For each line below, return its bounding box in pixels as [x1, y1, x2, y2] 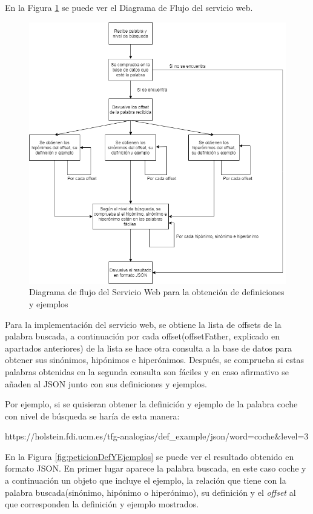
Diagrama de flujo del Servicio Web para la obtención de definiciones [29, 285, 285, 298]
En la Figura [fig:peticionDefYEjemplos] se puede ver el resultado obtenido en [5, 450, 294, 462]
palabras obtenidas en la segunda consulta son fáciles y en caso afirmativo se [5, 365, 289, 378]
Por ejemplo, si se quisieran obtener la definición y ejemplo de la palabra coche [5, 398, 298, 410]
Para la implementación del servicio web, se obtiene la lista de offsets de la [5, 318, 282, 330]
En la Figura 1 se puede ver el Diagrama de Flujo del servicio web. [5, 1, 253, 13]
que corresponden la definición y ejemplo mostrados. [5, 498, 199, 510]
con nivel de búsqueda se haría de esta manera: [5, 409, 180, 422]
